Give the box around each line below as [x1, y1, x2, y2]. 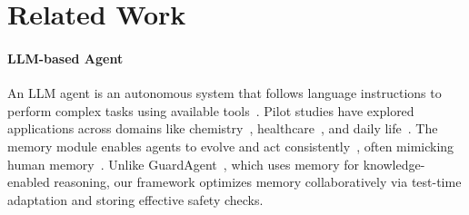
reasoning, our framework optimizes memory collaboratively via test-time [54, 172, 462, 191]
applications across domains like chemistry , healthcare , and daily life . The [7, 119, 438, 138]
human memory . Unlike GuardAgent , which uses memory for [7, 154, 359, 173]
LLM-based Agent [7, 48, 124, 67]
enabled [7, 172, 50, 191]
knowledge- [363, 154, 425, 173]
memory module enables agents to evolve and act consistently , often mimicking [7, 136, 454, 155]
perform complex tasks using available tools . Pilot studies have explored [7, 101, 414, 120]
